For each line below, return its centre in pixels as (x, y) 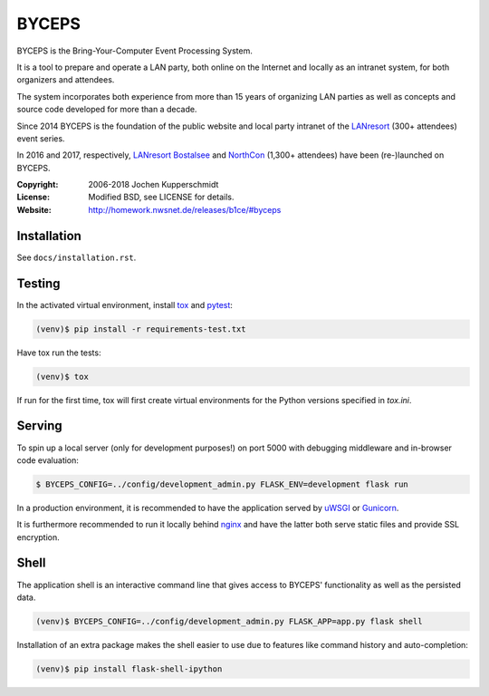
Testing (38, 283)
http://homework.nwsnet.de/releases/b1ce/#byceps (185, 209)
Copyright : (38, 185)
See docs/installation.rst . (77, 257)
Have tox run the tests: (59, 353)
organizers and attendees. (66, 80)
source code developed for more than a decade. (107, 110)
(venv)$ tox (62, 377)
